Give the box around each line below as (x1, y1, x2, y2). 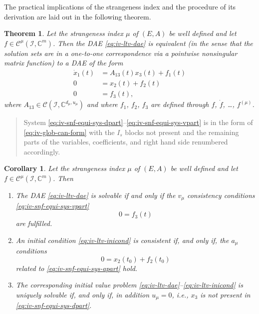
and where (87, 99, 118, 109)
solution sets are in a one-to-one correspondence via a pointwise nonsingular (4, 47, 238, 58)
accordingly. (23, 146, 60, 156)
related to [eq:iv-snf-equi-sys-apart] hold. (15, 262, 138, 273)
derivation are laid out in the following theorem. (4, 11, 151, 21)
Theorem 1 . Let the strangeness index (4, 28, 123, 38)
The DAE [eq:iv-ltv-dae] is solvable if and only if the (15, 190, 176, 200)
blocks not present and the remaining (125, 126, 239, 137)
